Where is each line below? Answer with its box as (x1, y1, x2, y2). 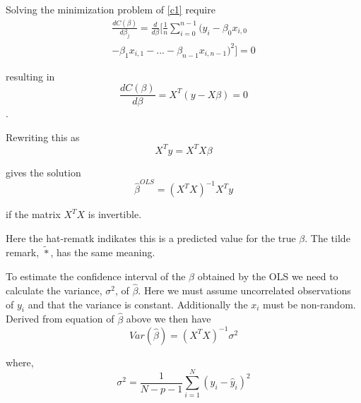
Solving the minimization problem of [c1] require (6, 2, 215, 16)
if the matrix (6, 207, 61, 222)
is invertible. (88, 207, 142, 222)
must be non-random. (263, 296, 356, 311)
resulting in (6, 68, 55, 83)
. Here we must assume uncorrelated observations (138, 283, 351, 297)
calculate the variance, (6, 283, 102, 297)
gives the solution (6, 164, 81, 179)
